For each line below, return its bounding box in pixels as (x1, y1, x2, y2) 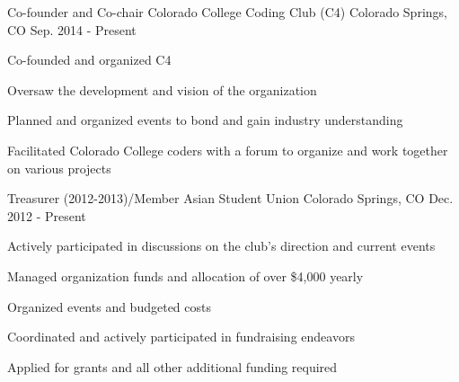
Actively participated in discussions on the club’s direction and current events (7, 236, 436, 255)
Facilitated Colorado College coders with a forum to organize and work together (7, 140, 448, 159)
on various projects (7, 158, 111, 177)
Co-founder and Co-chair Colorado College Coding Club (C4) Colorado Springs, (7, 3, 447, 21)
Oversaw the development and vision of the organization (7, 80, 317, 99)
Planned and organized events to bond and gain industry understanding (7, 111, 403, 129)
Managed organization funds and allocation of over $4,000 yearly (7, 266, 364, 285)
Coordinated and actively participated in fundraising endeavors (7, 327, 355, 346)
